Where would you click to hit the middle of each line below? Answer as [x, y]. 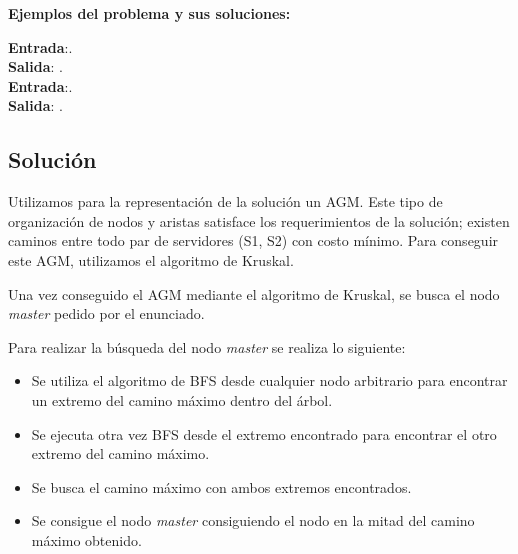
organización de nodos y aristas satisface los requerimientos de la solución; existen [259, 220]
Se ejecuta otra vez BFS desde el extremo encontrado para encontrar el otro [264, 433]
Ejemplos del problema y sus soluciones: [149, 13]
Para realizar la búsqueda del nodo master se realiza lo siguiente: [207, 346]
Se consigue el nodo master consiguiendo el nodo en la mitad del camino [253, 520]
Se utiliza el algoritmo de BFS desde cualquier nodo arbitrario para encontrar [269, 380]
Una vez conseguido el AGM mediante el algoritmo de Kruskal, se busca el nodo [254, 293]
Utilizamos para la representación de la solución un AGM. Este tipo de [225, 201]
